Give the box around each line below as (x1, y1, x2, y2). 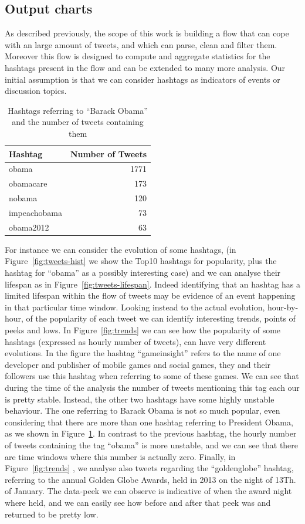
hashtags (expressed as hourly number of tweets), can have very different (5, 335, 266, 347)
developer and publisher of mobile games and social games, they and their (5, 358, 271, 370)
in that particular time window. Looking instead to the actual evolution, (5, 300, 265, 313)
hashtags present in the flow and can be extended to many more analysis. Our (5, 61, 286, 73)
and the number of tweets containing (12, 116, 144, 128)
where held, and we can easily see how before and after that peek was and (5, 496, 271, 508)
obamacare (9, 177, 48, 190)
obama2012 (9, 221, 49, 233)
